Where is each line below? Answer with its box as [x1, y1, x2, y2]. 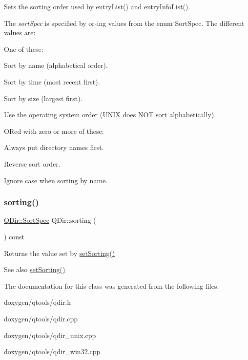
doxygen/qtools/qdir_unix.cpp [4, 330, 96, 340]
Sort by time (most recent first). [4, 76, 100, 86]
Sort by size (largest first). [4, 93, 83, 103]
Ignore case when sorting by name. [4, 175, 108, 185]
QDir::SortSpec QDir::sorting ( [4, 215, 96, 225]
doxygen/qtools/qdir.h [4, 297, 71, 307]
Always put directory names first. [4, 142, 104, 152]
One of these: [4, 43, 43, 54]
